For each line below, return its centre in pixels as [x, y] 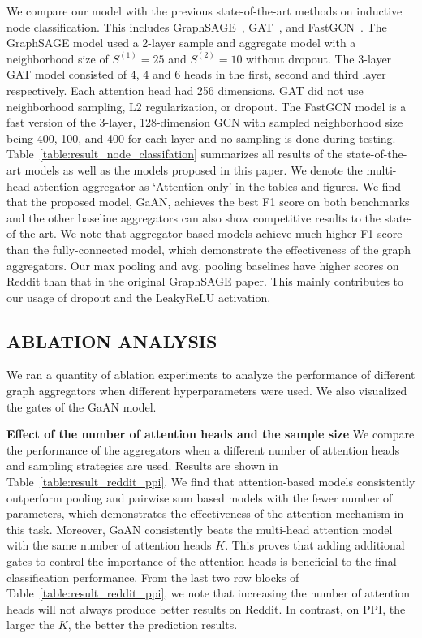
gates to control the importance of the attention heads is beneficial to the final [202, 561]
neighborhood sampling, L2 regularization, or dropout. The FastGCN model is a [207, 106]
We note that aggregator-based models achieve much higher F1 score [231, 233]
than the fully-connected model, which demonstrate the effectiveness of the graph [209, 249]
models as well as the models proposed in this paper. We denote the [194, 169]
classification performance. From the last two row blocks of [153, 577]
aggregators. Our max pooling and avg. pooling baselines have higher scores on [203, 265]
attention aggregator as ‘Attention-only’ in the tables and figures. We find [217, 185]
